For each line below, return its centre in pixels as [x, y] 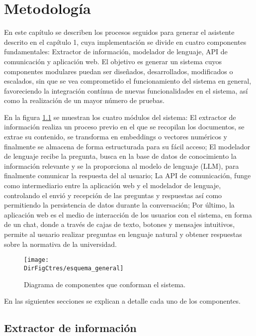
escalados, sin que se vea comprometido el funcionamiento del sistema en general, [128, 81]
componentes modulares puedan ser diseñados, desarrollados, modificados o [119, 71]
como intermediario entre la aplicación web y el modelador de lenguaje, [113, 185]
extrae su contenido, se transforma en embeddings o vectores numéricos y [116, 137]
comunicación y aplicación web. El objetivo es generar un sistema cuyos [113, 61]
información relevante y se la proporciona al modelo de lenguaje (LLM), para [122, 166]
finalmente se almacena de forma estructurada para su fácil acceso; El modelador [127, 146]
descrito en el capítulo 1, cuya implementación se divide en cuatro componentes [125, 42]
